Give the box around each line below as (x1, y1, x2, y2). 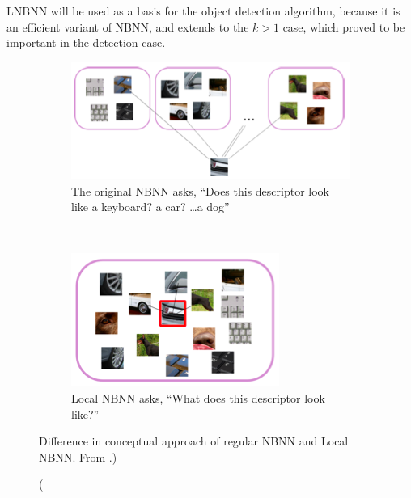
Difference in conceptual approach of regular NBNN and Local (39, 433, 349, 449)
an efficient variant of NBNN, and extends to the (6, 18, 249, 35)
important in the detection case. (6, 34, 166, 51)
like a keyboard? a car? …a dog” (71, 198, 230, 215)
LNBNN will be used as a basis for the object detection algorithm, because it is (6, 2, 400, 19)
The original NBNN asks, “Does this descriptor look (71, 182, 329, 199)
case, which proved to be (282, 18, 405, 35)
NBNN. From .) (39, 448, 117, 465)
